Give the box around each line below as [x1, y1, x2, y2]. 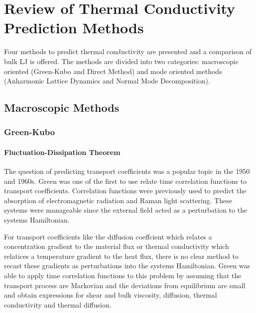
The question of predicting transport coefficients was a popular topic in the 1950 [4, 166, 250, 176]
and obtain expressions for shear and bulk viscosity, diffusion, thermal [4, 290, 217, 300]
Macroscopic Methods [4, 100, 120, 115]
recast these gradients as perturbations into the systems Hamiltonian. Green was [4, 260, 251, 271]
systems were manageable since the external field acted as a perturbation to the [4, 205, 248, 215]
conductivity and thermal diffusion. [4, 299, 112, 310]
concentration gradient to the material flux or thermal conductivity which [4, 241, 229, 251]
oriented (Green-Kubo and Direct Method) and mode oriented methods [4, 66, 222, 76]
